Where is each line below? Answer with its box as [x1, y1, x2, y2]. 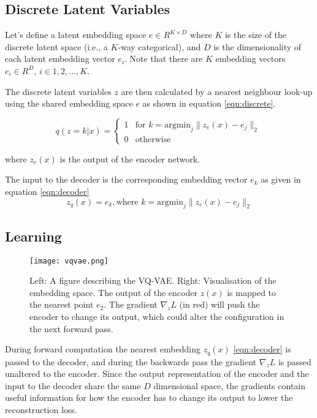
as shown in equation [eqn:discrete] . [142, 97, 276, 110]
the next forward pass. [29, 322, 113, 335]
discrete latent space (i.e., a [5, 40, 108, 53]
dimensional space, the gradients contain [153, 379, 306, 392]
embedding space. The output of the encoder [29, 286, 197, 298]
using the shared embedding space [5, 97, 133, 110]
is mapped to [227, 286, 277, 298]
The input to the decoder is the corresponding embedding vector [5, 173, 248, 186]
